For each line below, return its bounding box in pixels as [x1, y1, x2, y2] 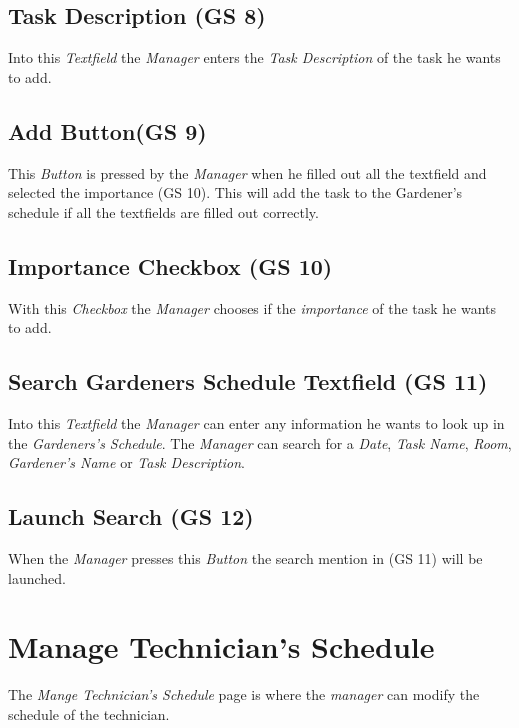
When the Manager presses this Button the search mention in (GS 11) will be [8, 547, 483, 568]
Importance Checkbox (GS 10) [8, 250, 333, 281]
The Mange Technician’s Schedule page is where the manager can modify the [8, 684, 480, 705]
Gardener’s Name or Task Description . [8, 452, 245, 473]
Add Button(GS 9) [8, 115, 207, 146]
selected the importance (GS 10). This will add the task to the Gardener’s [8, 182, 463, 203]
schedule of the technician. [8, 703, 170, 724]
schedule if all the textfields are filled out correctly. [8, 201, 319, 222]
